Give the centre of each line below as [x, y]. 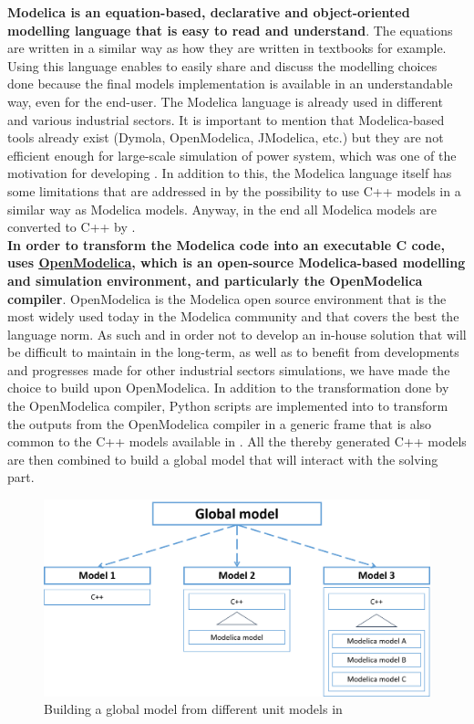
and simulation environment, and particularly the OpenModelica [215, 280]
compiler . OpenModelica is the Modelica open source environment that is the [227, 298]
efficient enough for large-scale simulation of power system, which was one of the [232, 155]
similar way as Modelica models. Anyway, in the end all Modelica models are [222, 209]
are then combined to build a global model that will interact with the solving [223, 459]
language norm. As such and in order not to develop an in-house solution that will [237, 334]
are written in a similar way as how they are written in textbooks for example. [227, 48]
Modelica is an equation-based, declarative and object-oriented [209, 12]
